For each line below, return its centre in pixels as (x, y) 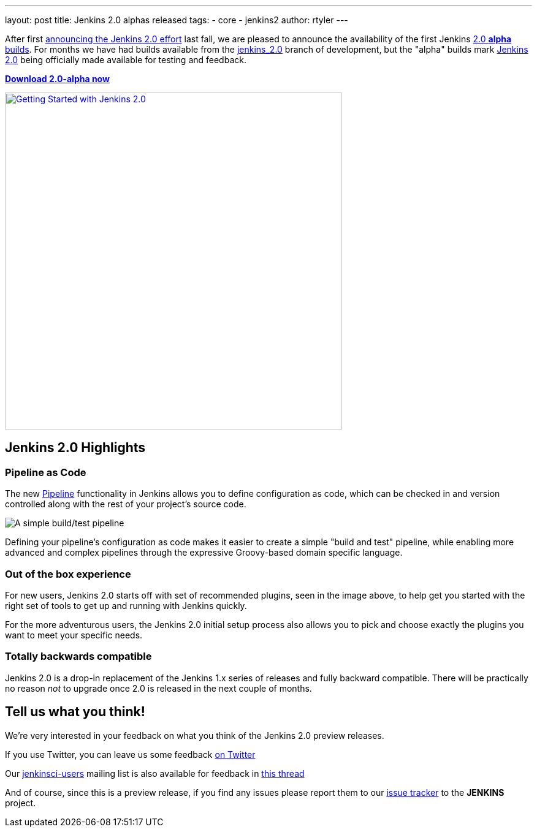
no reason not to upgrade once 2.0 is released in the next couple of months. (158, 688)
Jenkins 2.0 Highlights (75, 448)
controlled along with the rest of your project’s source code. (126, 504)
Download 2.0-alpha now (57, 79)
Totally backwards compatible (78, 656)
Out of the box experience (68, 574)
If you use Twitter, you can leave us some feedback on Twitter (130, 754)
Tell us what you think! (75, 712)
